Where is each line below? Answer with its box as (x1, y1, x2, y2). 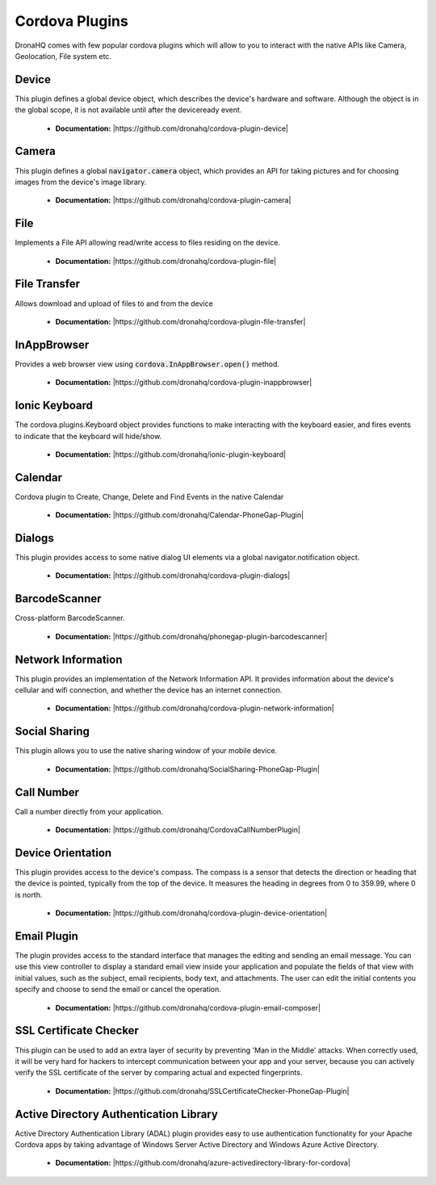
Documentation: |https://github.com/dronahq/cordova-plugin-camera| (55, 195, 291, 205)
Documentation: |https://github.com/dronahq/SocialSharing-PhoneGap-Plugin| (55, 764, 321, 774)
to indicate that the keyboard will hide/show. (15, 431, 162, 441)
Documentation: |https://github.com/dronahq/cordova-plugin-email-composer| (55, 1003, 321, 1012)
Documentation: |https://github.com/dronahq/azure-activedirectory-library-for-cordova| (55, 1158, 351, 1168)
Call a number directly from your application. (15, 806, 164, 816)
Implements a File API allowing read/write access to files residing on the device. (15, 238, 281, 248)
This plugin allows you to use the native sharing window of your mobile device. (15, 746, 278, 756)
